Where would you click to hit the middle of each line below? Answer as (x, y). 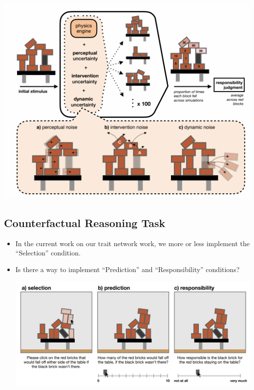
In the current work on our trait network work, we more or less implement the (132, 243)
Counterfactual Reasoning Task (85, 222)
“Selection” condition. (48, 253)
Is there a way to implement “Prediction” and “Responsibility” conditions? (127, 269)
